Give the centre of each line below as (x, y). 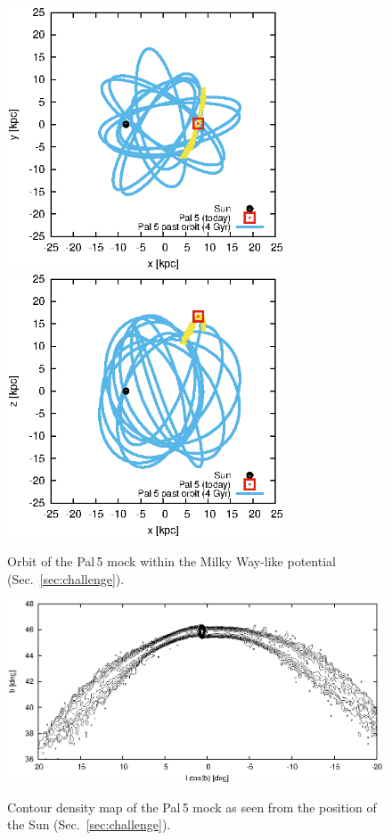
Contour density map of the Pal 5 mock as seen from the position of (192, 807)
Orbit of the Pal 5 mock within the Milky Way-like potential (171, 560)
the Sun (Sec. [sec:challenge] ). (89, 824)
